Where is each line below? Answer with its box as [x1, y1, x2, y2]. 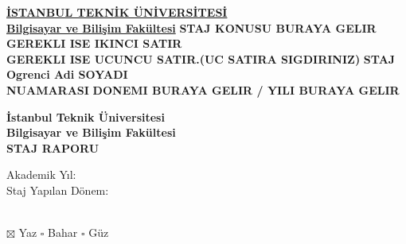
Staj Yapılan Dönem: [6, 181, 109, 198]
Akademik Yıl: [6, 166, 76, 183]
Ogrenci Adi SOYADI [6, 66, 128, 83]
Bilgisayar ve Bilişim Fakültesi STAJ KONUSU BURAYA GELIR [6, 19, 377, 36]
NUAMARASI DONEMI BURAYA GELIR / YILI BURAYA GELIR [6, 81, 400, 98]
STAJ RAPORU [6, 139, 100, 156]
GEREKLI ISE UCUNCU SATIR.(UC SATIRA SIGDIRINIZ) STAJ [6, 50, 396, 67]
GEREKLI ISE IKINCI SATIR [6, 35, 182, 52]
